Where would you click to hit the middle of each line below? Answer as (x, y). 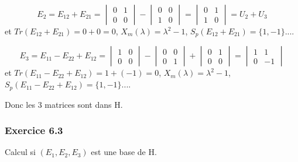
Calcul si (20, 152)
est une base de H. (124, 152)
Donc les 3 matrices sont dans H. (64, 104)
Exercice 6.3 (34, 130)
